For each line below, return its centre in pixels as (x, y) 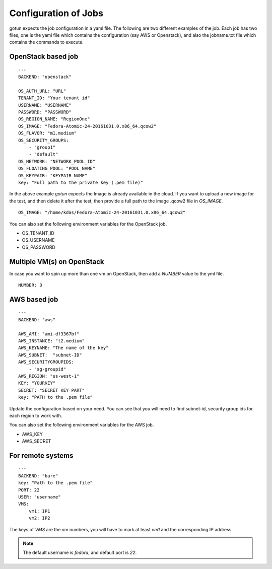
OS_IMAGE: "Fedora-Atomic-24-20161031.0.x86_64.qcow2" (87, 126)
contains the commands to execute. (47, 42)
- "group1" (42, 148)
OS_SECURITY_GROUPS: (44, 140)
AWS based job (34, 299)
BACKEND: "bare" (38, 476)
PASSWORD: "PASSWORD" (45, 112)
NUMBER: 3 (30, 285)
